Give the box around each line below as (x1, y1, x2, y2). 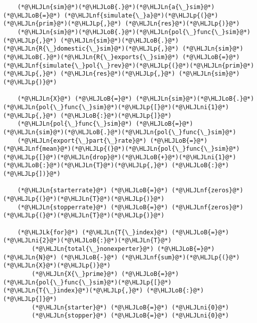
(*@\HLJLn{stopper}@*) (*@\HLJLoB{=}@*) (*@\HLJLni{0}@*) (32, 312, 229, 319)
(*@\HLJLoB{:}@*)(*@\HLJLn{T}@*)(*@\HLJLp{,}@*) (3, 162, 168, 169)
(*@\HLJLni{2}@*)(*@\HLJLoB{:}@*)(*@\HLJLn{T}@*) (3, 237, 172, 244)
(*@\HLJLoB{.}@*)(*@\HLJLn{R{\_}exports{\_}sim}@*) (3, 53, 179, 61)
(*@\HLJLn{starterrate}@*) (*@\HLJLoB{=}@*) (17, 187, 168, 194)
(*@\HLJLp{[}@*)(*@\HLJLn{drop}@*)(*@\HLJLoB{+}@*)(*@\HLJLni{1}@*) (3, 153, 236, 161)
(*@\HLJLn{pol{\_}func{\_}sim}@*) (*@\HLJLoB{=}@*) (17, 120, 193, 128)
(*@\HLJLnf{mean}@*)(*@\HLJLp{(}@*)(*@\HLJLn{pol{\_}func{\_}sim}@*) (3, 145, 240, 153)
